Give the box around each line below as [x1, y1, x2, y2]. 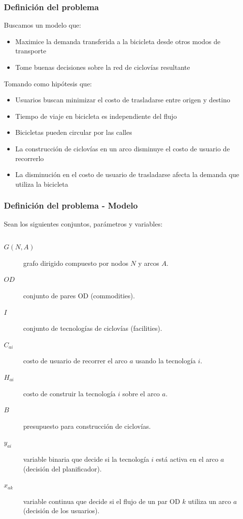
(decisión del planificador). [23, 463, 102, 473]
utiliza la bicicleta [15, 178, 68, 189]
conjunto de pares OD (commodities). [23, 290, 135, 300]
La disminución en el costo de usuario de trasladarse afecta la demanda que [15, 169, 240, 179]
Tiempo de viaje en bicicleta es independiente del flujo [15, 111, 177, 121]
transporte [15, 46, 46, 56]
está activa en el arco [156, 454, 218, 464]
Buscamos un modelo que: [4, 20, 81, 30]
